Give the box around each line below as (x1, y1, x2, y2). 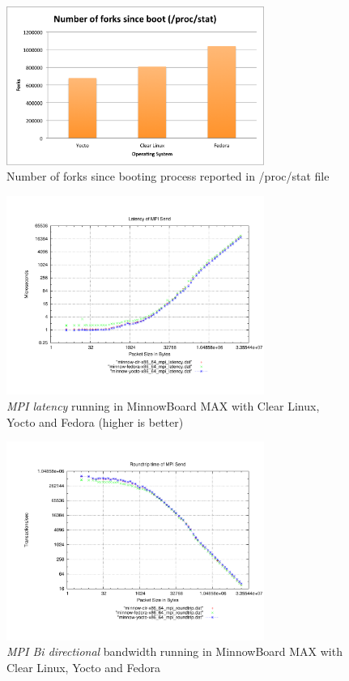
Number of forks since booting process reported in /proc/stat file (6, 168, 330, 185)
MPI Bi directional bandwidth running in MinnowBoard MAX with (6, 643, 343, 660)
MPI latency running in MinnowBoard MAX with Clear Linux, (6, 398, 320, 415)
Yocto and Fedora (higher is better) (6, 413, 184, 430)
